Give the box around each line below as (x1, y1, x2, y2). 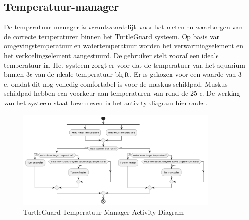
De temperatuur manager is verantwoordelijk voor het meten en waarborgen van (4, 22, 243, 32)
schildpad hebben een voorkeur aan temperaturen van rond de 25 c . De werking (4, 88, 240, 98)
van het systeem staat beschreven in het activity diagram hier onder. (4, 97, 208, 107)
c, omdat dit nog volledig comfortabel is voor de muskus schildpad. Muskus (4, 78, 228, 88)
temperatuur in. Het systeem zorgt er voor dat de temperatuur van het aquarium (4, 59, 245, 70)
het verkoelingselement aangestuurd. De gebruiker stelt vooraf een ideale (4, 50, 219, 60)
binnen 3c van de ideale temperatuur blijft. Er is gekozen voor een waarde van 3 (4, 69, 242, 79)
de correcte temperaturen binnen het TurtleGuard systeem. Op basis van (4, 31, 220, 41)
